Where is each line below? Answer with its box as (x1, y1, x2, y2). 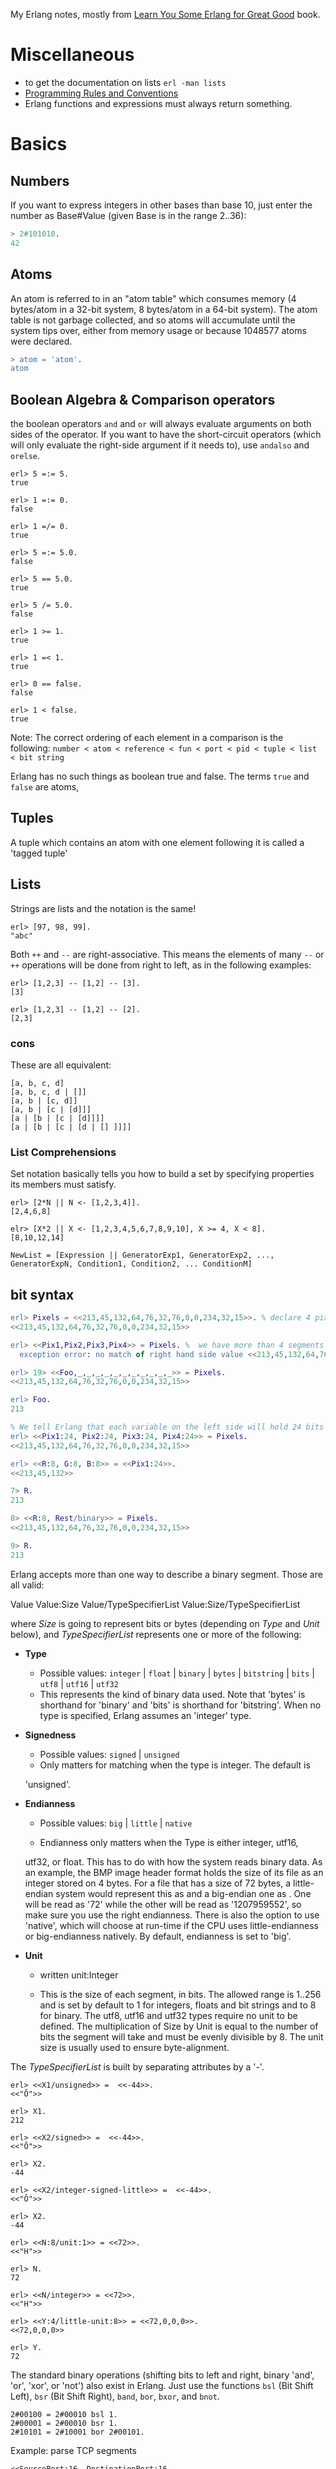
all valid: (10, 1579, 45, 1591)
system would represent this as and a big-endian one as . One (55, 1887, 312, 1899)
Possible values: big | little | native (39, 1817, 193, 1829)
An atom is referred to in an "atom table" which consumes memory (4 (10, 292, 297, 304)
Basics (10, 133, 68, 156)
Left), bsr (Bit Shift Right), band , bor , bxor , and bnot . (10, 2390, 220, 2402)
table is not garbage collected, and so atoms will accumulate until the (10, 314, 296, 326)
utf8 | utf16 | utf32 (39, 1677, 119, 1689)
